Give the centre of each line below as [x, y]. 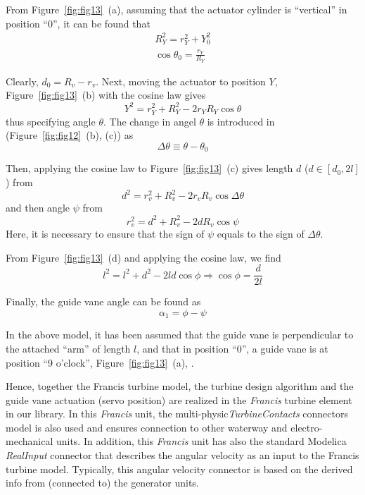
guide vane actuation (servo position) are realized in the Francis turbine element [179, 399]
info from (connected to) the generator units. [102, 483]
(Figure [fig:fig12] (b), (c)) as [70, 135]
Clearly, [22, 81]
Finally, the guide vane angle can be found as [103, 301]
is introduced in [241, 121]
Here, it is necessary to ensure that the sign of [105, 234]
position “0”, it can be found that [78, 23]
